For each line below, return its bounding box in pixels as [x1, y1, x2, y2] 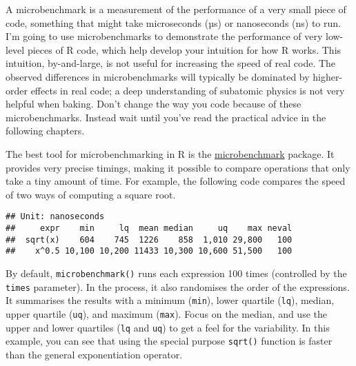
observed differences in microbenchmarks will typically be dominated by [6, 69, 310, 83]
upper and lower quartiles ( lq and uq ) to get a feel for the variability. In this [6, 320, 330, 334]
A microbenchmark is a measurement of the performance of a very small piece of [6, 2, 346, 16]
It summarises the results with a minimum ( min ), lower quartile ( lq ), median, [6, 293, 335, 307]
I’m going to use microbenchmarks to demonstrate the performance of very [6, 29, 323, 43]
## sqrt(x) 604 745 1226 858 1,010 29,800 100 [6, 234, 293, 245]
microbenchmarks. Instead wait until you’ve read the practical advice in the [6, 110, 326, 124]
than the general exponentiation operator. [6, 347, 183, 361]
